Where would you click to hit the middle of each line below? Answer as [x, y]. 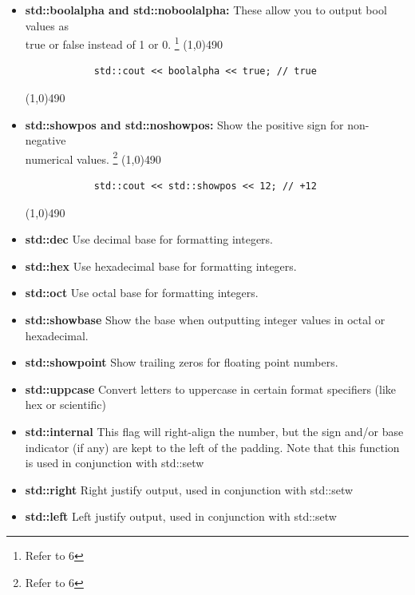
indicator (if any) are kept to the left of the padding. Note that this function [212, 447]
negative [45, 140]
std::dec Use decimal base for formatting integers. [149, 239]
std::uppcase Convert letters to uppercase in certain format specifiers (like [211, 389]
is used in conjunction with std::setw [115, 463]
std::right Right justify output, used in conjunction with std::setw [189, 489]
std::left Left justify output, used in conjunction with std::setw [181, 516]
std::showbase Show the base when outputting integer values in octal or [205, 320]
